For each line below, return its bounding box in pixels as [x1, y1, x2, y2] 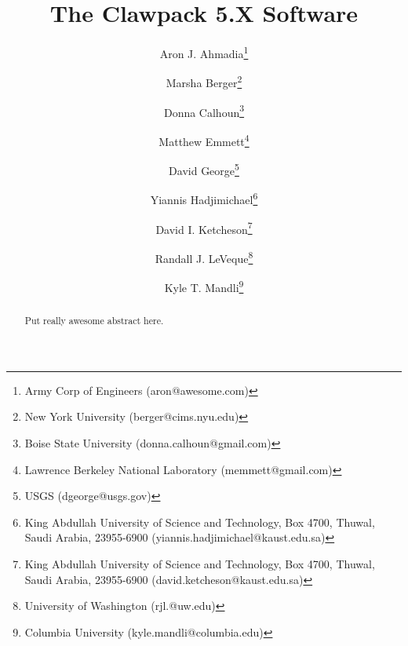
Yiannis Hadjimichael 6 [150, 189, 258, 208]
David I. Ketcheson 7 [155, 218, 253, 237]
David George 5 [169, 160, 239, 178]
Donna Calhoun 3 [163, 101, 245, 120]
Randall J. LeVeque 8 [155, 247, 253, 266]
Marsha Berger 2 [166, 72, 242, 91]
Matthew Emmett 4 [158, 130, 250, 149]
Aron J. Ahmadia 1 [159, 43, 249, 61]
